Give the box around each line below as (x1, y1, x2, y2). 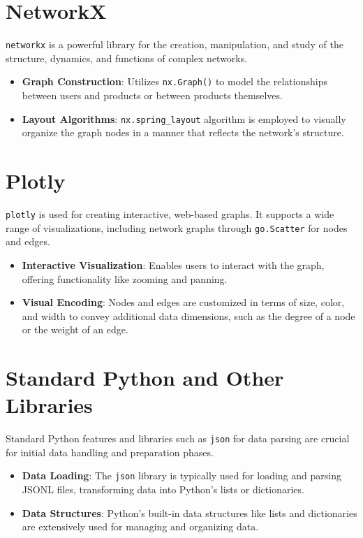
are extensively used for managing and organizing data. (22, 519, 259, 534)
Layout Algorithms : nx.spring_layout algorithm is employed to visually (22, 111, 346, 126)
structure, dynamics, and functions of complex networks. (6, 50, 248, 65)
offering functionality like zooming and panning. (22, 271, 228, 286)
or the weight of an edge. (22, 322, 128, 337)
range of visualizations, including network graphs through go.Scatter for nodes (6, 220, 348, 235)
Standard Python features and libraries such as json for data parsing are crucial (6, 431, 350, 446)
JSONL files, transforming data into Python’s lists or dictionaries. (22, 482, 304, 497)
